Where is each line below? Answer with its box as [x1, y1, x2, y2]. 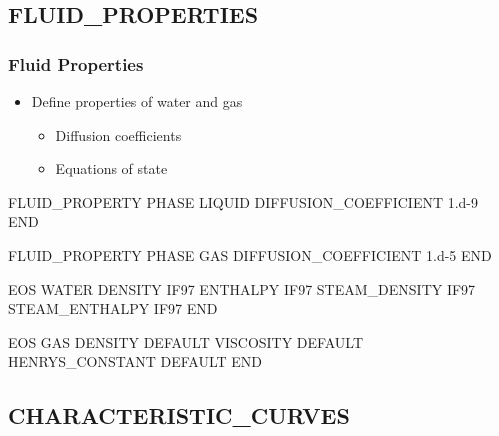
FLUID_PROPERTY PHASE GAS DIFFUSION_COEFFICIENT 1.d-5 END [8, 244, 492, 265]
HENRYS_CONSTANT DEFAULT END [8, 351, 262, 372]
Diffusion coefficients [55, 124, 182, 145]
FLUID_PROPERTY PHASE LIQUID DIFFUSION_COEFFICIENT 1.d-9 [8, 191, 479, 212]
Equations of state [55, 158, 168, 179]
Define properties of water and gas [31, 91, 243, 111]
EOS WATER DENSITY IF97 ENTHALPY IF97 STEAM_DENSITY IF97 [8, 278, 476, 299]
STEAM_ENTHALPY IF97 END [8, 298, 218, 319]
